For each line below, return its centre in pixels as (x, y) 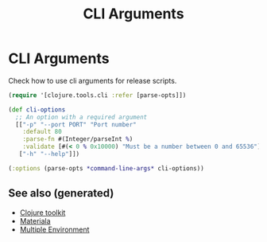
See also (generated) (61, 193)
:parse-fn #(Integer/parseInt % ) (78, 139)
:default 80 (42, 132)
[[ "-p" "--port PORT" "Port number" (76, 124)
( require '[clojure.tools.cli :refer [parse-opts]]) (97, 95)
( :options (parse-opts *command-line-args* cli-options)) (106, 168)
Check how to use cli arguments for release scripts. (93, 80)
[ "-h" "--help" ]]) (49, 154)
